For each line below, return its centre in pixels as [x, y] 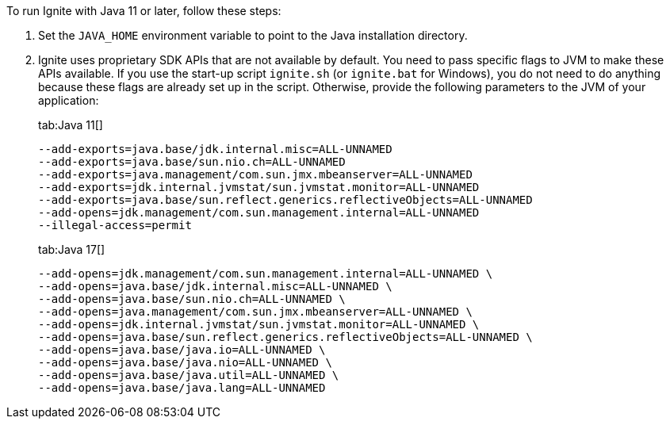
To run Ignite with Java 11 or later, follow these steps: [144, 11]
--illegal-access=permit [115, 225]
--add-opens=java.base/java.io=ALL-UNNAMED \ [182, 350]
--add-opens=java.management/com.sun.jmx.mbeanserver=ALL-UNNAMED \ [255, 312]
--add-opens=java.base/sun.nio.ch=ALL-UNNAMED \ [192, 299]
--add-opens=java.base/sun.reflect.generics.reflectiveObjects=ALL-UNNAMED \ [285, 337]
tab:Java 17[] [72, 249]
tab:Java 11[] [71, 125]
